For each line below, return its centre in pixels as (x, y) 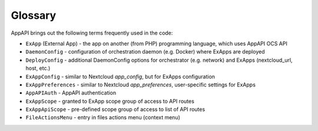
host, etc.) (38, 68)
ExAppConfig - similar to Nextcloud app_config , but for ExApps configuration (120, 76)
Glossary (34, 15)
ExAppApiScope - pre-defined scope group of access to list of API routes (115, 109)
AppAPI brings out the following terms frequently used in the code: (92, 33)
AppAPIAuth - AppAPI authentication (71, 93)
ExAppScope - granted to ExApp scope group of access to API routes (110, 101)
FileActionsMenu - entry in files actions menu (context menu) (103, 117)
